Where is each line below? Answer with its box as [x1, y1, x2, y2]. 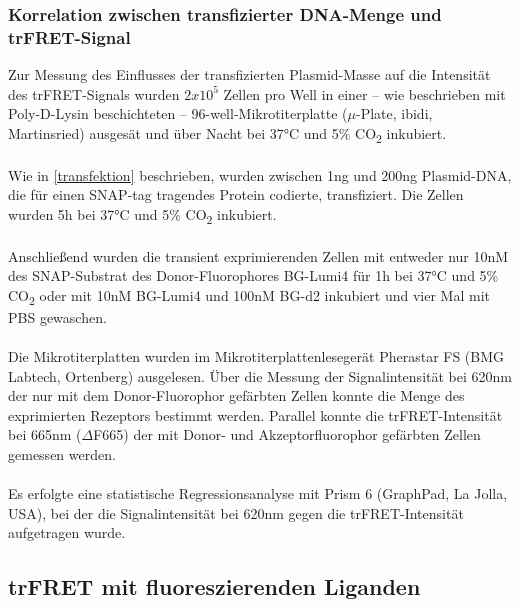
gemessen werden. [8, 444, 116, 465]
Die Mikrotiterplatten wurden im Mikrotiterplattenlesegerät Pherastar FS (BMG [8, 346, 505, 367]
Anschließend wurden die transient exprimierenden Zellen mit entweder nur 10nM [8, 245, 509, 266]
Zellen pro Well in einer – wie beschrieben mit [223, 83, 506, 104]
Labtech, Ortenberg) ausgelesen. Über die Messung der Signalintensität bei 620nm [8, 365, 512, 386]
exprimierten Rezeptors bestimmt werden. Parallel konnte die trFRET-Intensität [8, 404, 503, 425]
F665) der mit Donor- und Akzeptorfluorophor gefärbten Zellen [93, 424, 481, 445]
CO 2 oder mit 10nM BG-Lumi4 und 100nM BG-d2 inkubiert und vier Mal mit [8, 284, 491, 308]
